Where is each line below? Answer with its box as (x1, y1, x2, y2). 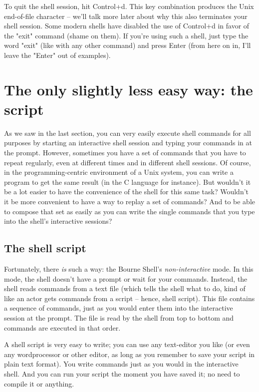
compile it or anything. (4, 378, 74, 389)
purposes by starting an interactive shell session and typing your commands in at (4, 137, 252, 148)
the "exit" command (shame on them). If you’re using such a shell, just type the (4, 30, 249, 40)
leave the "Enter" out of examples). (4, 49, 111, 60)
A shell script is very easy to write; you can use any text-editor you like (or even (4, 339, 250, 350)
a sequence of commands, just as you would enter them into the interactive (4, 303, 233, 313)
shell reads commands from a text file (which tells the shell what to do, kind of (4, 283, 246, 294)
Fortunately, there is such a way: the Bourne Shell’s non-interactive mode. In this (4, 264, 254, 274)
